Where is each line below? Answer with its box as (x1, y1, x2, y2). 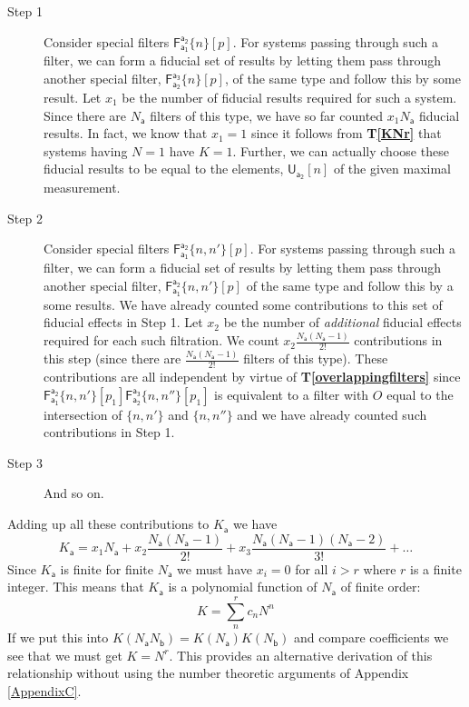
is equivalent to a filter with (214, 384, 369, 403)
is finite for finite (60, 559, 154, 578)
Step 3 (7, 453, 43, 472)
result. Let (44, 87, 102, 106)
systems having (44, 141, 128, 160)
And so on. (44, 483, 104, 503)
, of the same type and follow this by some (224, 69, 461, 88)
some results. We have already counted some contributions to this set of (44, 294, 443, 314)
